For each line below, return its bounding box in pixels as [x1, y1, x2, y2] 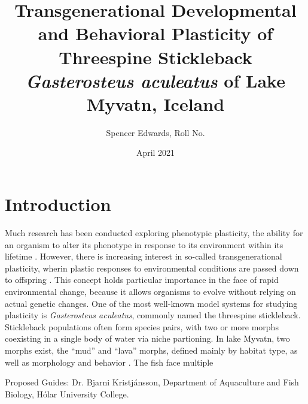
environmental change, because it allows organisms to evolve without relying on [5, 285, 296, 297]
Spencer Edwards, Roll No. [106, 126, 205, 138]
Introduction [5, 192, 111, 216]
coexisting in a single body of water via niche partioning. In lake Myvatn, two [5, 332, 290, 345]
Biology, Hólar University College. [5, 387, 129, 400]
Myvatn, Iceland [86, 91, 225, 116]
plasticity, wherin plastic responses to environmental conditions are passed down [5, 261, 299, 274]
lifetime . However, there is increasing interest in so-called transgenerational [5, 250, 282, 263]
